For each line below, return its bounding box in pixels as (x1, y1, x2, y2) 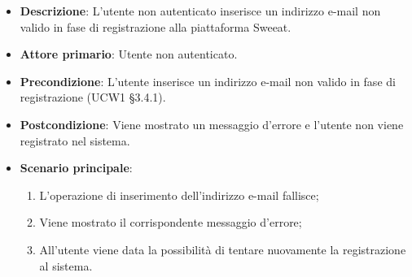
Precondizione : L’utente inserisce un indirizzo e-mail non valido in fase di (20, 72, 396, 89)
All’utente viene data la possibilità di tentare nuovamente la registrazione (39, 240, 406, 258)
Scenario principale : (20, 159, 133, 176)
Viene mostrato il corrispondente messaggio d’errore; (39, 214, 302, 231)
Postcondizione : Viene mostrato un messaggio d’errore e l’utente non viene (20, 115, 404, 132)
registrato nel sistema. (20, 132, 130, 149)
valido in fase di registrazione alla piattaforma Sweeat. (20, 18, 291, 35)
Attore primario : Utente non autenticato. (20, 45, 238, 63)
